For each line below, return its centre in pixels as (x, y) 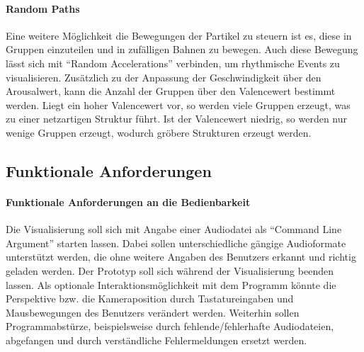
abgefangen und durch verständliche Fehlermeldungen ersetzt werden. (157, 340)
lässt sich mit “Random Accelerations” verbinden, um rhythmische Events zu (173, 63)
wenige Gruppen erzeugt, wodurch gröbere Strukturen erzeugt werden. (159, 132)
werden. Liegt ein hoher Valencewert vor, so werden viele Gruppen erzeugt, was (178, 104)
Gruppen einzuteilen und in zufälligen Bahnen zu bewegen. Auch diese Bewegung (182, 49)
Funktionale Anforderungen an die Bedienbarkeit (128, 201)
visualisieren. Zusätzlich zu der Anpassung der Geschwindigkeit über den (164, 77)
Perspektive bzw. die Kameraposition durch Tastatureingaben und (150, 299)
